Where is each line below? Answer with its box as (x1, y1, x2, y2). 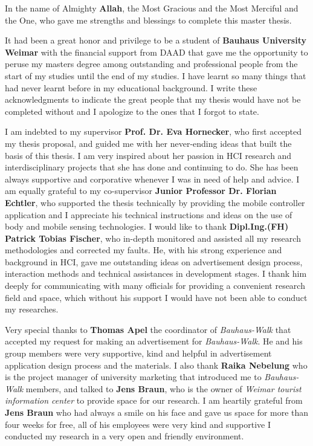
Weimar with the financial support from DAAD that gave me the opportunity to (5, 45, 308, 58)
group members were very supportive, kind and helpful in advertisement (5, 347, 272, 360)
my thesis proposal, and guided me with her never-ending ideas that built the (5, 137, 292, 149)
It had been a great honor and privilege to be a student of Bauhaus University (5, 34, 306, 47)
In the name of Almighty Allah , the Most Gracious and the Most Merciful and (5, 2, 298, 14)
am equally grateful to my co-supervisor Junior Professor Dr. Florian (5, 184, 277, 197)
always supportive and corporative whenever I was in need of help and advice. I (5, 172, 300, 185)
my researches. (5, 303, 59, 315)
